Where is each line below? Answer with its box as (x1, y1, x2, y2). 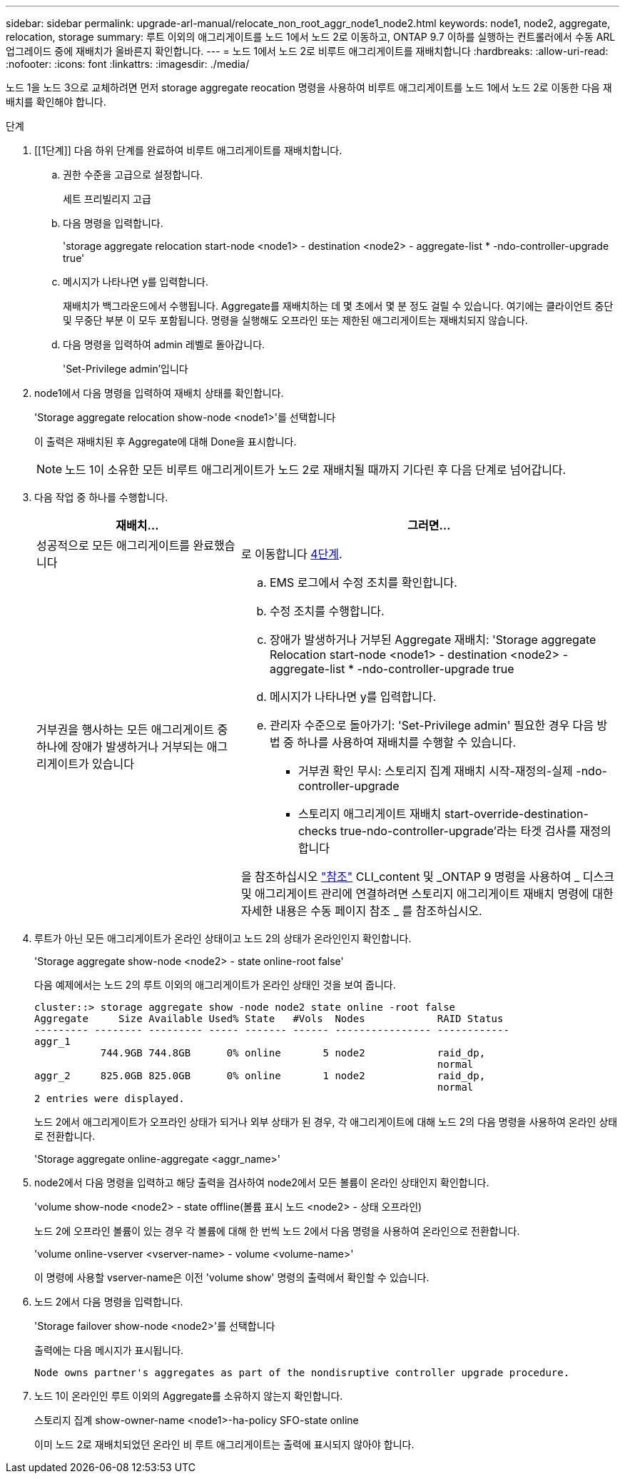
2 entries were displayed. (34, 1093, 185, 1104)
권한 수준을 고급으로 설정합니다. (63, 168, 203, 181)
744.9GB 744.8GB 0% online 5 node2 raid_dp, (100, 1047, 486, 1059)
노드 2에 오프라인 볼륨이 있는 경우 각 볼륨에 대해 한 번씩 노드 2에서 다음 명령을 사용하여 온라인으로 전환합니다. (34, 1225, 520, 1237)
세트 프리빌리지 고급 (63, 193, 151, 205)
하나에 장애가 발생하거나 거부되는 (36, 739, 204, 754)
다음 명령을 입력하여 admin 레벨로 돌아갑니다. (63, 338, 265, 350)
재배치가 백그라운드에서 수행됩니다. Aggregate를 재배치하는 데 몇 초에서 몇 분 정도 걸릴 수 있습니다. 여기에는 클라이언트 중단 (63, 300, 614, 312)
